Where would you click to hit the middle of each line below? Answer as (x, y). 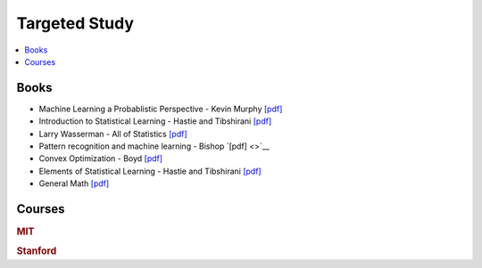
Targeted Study (75, 23)
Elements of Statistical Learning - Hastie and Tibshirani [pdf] (150, 171)
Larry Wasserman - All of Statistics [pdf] (113, 134)
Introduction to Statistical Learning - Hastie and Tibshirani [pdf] (155, 121)
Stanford (37, 251)
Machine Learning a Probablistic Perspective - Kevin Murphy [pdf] (161, 109)
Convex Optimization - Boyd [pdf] (101, 158)
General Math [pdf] (74, 183)
